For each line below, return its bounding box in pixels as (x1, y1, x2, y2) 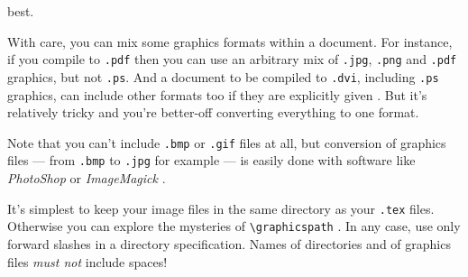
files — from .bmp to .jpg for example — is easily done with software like (7, 151, 416, 170)
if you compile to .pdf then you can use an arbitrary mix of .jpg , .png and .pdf (7, 50, 457, 69)
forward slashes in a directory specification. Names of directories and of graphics (7, 234, 451, 253)
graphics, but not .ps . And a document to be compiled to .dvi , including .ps (7, 67, 439, 86)
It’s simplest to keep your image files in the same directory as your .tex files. (7, 199, 435, 217)
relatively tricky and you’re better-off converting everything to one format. (7, 103, 419, 122)
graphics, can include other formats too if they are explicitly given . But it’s (7, 85, 427, 104)
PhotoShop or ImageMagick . (7, 169, 166, 187)
